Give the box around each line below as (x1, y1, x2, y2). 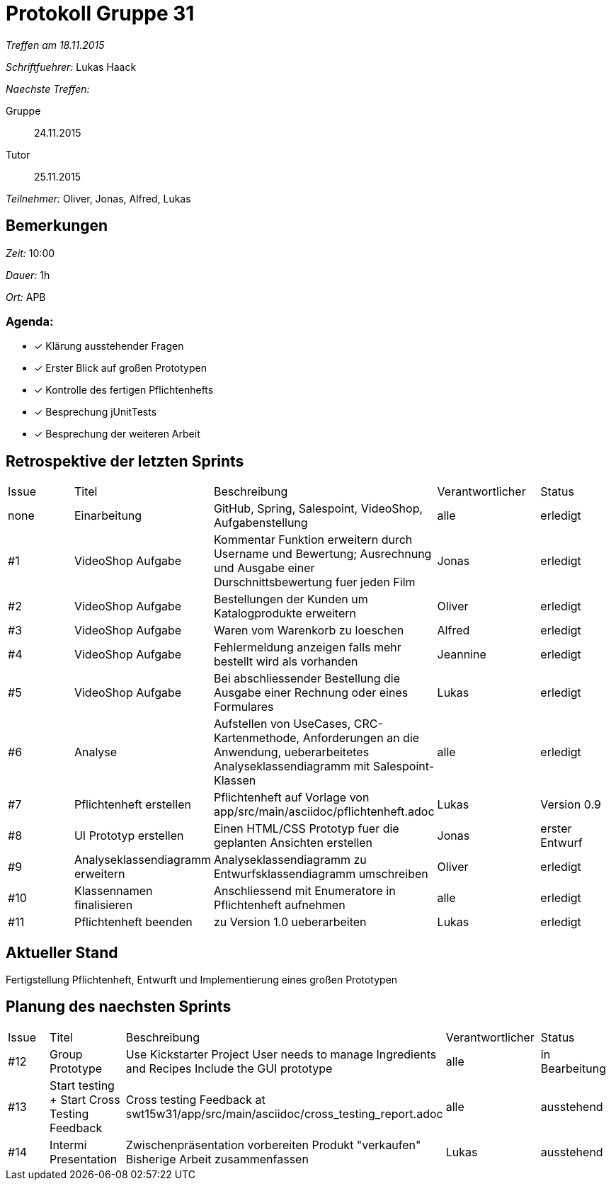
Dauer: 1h (6, 268, 50, 281)
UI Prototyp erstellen (74, 828, 184, 843)
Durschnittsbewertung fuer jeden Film (213, 575, 416, 590)
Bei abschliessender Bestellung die (213, 671, 400, 686)
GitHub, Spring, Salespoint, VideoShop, (213, 501, 423, 516)
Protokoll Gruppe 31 (6, 1, 195, 25)
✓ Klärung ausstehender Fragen (34, 340, 184, 353)
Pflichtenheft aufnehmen (213, 898, 346, 913)
